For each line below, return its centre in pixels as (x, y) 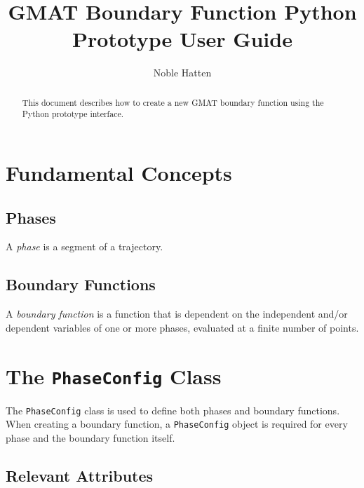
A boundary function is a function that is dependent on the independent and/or (177, 314)
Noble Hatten (182, 73)
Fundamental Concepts (119, 173)
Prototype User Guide (182, 39)
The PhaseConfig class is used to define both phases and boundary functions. (173, 410)
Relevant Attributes (80, 475)
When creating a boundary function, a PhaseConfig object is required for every (177, 424)
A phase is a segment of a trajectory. (85, 246)
